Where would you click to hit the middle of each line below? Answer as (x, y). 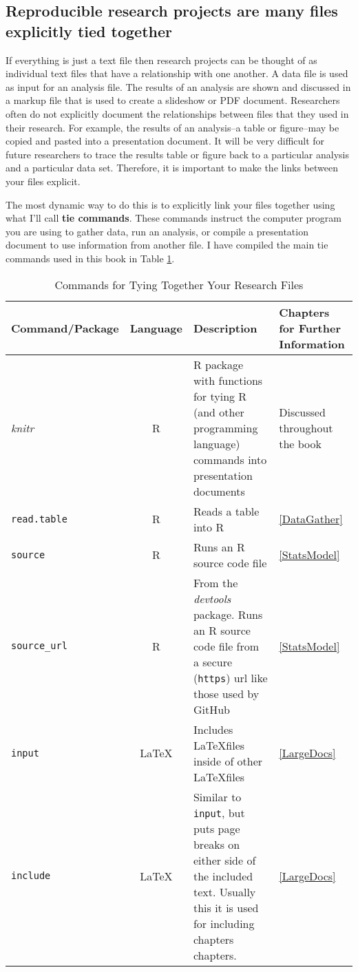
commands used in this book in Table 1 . (90, 258)
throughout (306, 427)
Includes (213, 729)
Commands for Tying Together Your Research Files (179, 284)
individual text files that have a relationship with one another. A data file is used (177, 73)
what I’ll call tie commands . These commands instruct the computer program (174, 218)
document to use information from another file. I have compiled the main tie (167, 245)
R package (218, 364)
